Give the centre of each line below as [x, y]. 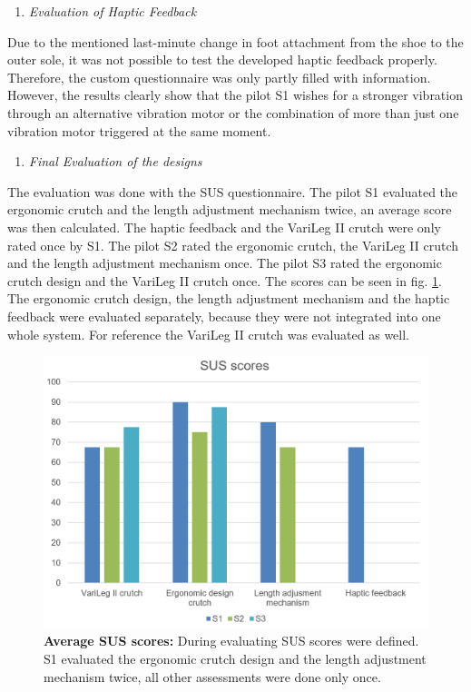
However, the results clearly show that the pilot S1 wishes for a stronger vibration [235, 95]
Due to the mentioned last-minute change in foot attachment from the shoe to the [235, 41]
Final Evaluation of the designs [115, 161]
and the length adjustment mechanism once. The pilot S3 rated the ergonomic [225, 263]
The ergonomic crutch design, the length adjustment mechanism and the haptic [229, 298]
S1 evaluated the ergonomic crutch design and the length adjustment [235, 659]
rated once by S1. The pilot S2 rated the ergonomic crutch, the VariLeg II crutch [233, 245]
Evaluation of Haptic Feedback [113, 11]
